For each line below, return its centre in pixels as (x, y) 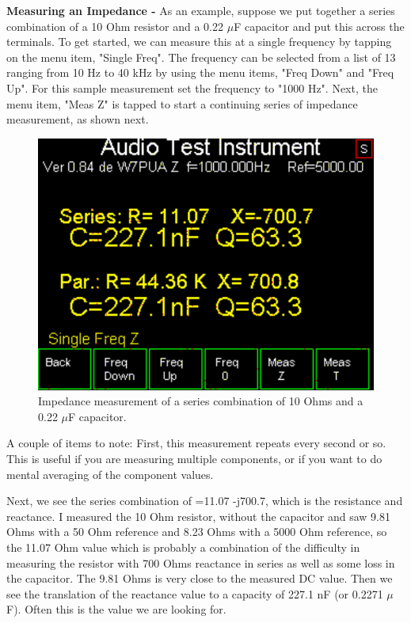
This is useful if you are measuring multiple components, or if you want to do (194, 458)
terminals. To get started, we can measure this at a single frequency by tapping (199, 42)
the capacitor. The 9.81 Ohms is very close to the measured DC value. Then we (200, 578)
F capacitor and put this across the (319, 26)
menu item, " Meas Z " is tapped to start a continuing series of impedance (182, 103)
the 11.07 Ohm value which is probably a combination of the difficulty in (183, 547)
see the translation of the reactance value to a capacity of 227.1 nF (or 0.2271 (195, 593)
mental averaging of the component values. (110, 474)
